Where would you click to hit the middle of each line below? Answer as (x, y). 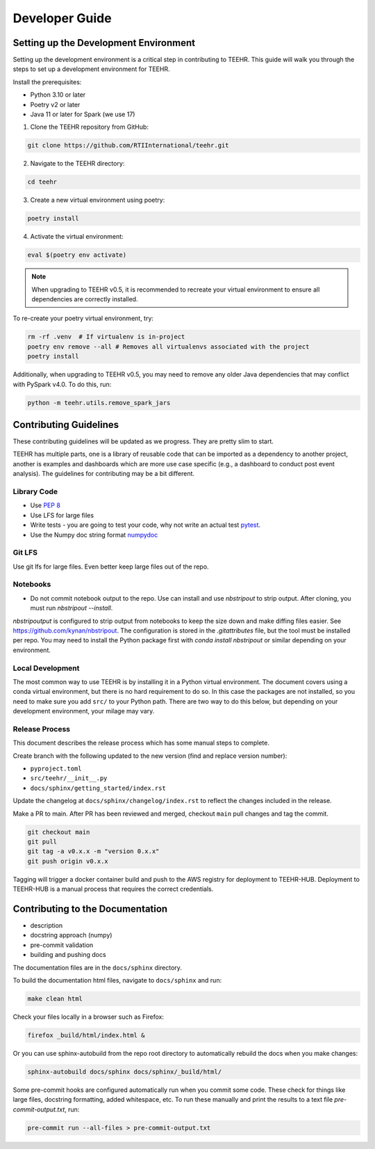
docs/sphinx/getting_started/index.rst (98, 788)
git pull (42, 841)
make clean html (55, 998)
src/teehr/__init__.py (69, 778)
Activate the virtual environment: (77, 237)
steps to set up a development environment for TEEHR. (91, 69)
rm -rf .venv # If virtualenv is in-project (106, 337)
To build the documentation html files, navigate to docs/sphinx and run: (117, 980)
